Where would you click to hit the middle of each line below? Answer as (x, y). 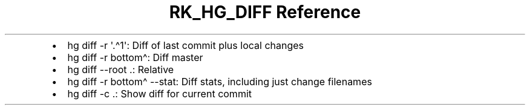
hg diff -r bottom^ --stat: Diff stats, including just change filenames (220, 81)
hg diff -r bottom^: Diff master (135, 57)
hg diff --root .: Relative (121, 69)
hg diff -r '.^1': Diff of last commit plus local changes (186, 45)
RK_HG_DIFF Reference (265, 12)
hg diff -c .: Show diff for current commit (160, 93)
